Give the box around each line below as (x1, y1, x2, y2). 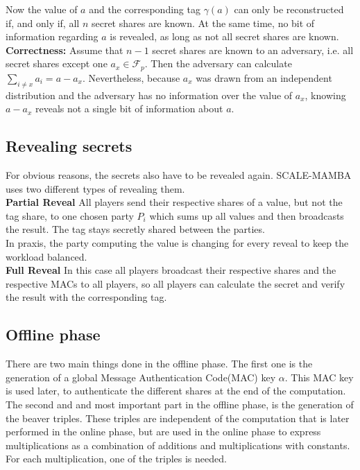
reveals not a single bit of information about (35, 101, 223, 116)
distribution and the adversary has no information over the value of (6, 87, 293, 102)
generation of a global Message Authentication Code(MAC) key (6, 369, 276, 384)
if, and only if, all (6, 15, 80, 30)
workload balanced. (6, 249, 87, 263)
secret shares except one (6, 56, 108, 71)
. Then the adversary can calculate (144, 56, 292, 71)
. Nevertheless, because (82, 70, 180, 85)
